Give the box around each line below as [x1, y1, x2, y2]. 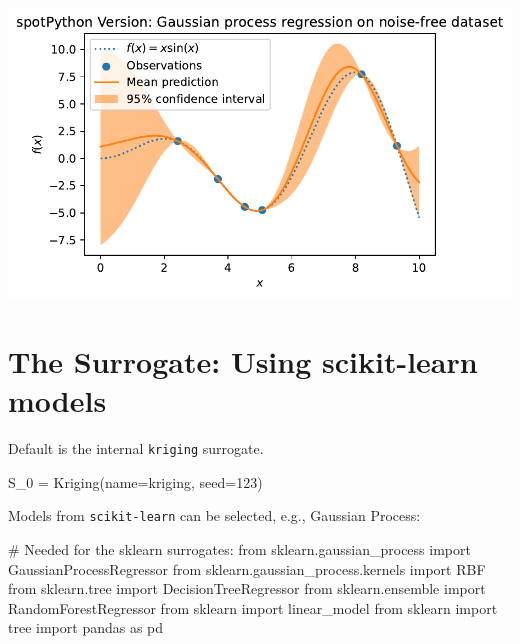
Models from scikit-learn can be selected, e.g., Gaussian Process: [8, 505, 421, 526]
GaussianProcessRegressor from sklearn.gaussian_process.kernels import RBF [8, 558, 486, 579]
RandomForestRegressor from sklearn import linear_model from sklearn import [8, 597, 498, 618]
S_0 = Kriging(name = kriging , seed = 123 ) [8, 471, 263, 492]
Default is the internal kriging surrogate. [8, 438, 264, 459]
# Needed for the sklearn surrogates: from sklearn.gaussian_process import [8, 538, 471, 559]
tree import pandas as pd [8, 617, 164, 638]
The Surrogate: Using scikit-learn [8, 340, 478, 381]
